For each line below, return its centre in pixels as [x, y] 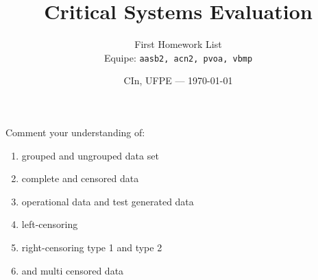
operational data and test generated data [108, 201]
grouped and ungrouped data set [90, 155]
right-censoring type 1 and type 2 [92, 247]
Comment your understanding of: [75, 132]
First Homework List [178, 44]
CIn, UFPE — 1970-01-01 [178, 80]
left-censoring [50, 224]
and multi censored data [73, 270]
